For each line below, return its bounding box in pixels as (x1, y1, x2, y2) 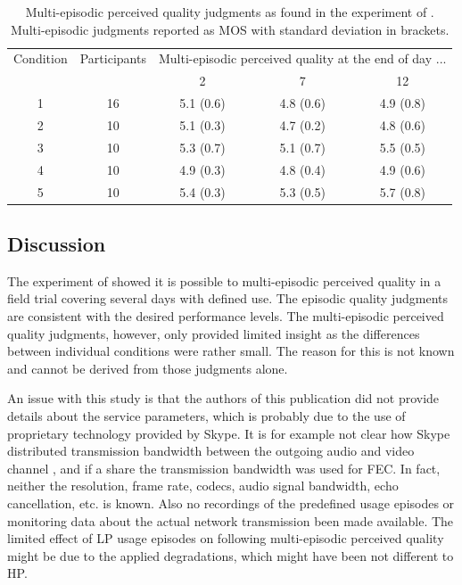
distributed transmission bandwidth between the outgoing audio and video (7, 441, 415, 460)
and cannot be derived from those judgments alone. (7, 358, 288, 377)
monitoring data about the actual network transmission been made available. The (7, 511, 454, 530)
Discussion (7, 229, 106, 257)
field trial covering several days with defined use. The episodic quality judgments (7, 289, 449, 308)
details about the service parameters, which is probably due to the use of (7, 406, 406, 424)
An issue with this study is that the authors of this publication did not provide (7, 389, 440, 408)
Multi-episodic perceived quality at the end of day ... (158, 49, 447, 68)
